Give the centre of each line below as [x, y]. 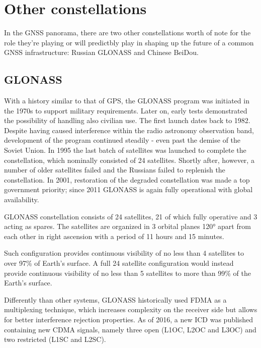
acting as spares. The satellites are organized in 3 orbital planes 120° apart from [127, 226]
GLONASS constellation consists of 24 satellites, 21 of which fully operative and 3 [131, 216]
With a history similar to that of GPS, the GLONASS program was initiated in [127, 101]
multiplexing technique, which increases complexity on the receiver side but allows [131, 309]
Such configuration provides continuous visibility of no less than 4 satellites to [124, 253]
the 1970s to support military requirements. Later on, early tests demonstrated [126, 110]
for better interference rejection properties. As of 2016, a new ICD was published [129, 319]
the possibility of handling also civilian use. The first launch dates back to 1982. [127, 120]
